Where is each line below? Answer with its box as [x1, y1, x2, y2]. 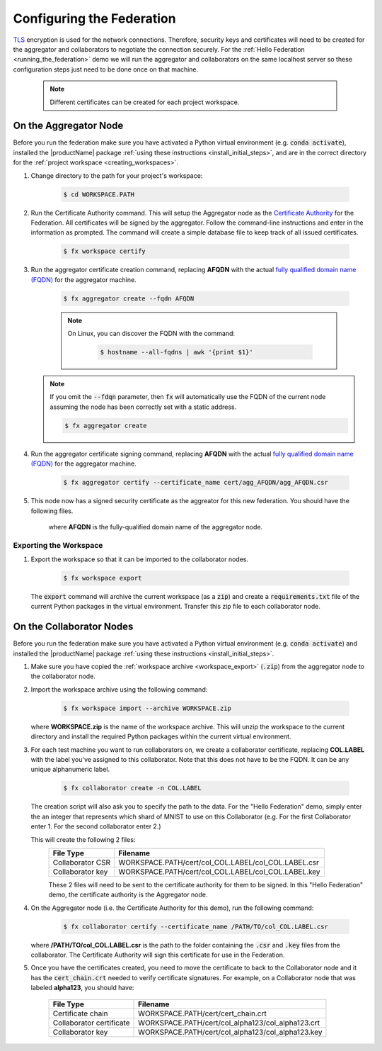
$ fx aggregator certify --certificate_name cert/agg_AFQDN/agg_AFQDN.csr [63, 478, 329, 487]
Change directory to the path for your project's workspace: [30, 171, 203, 180]
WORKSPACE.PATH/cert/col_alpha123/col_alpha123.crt [138, 1018, 320, 1028]
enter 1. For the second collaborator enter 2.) [30, 822, 162, 831]
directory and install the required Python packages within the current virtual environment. [30, 732, 291, 741]
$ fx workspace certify [63, 247, 146, 255]
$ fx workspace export [63, 574, 142, 583]
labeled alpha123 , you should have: [30, 984, 134, 992]
